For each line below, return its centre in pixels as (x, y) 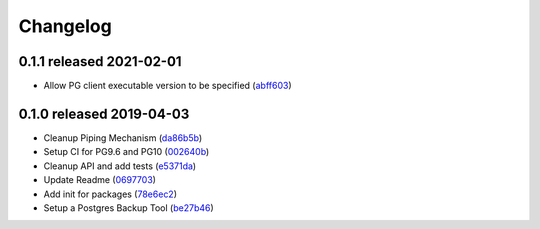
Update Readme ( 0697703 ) (100, 180)
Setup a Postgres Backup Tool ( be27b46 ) (128, 207)
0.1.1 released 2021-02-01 (100, 61)
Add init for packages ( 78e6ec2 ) (110, 194)
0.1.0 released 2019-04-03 (104, 113)
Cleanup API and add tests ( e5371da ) (120, 166)
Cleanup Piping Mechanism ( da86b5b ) (123, 137)
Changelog (65, 26)
